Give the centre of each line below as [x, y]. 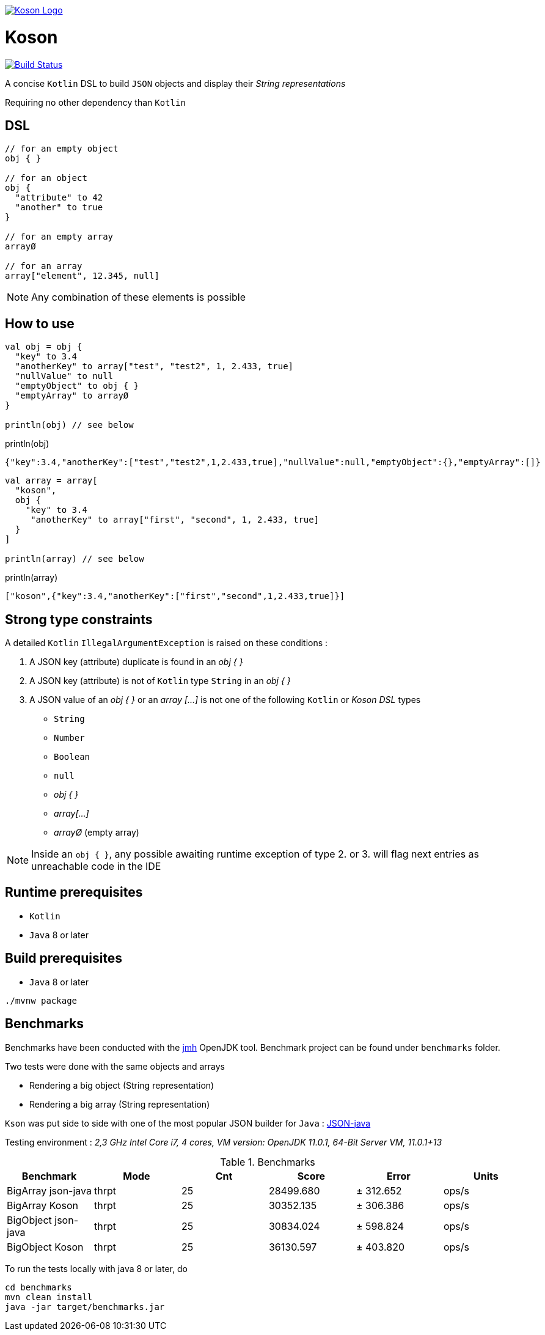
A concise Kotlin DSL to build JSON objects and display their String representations [175, 83]
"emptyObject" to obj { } [77, 386]
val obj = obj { [44, 347]
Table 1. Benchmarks [268, 1162]
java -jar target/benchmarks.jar [85, 1307]
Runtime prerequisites [74, 892]
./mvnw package [41, 1000]
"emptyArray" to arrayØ [72, 396]
